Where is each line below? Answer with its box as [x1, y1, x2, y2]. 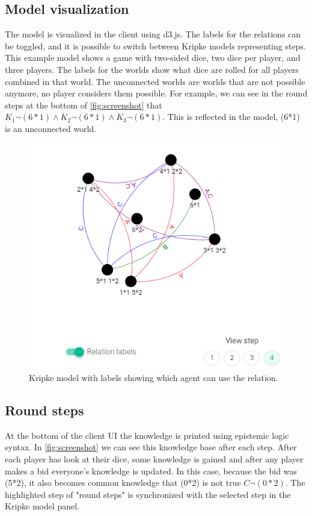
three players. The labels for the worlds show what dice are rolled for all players [5, 63, 299, 75]
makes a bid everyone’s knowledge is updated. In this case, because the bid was [5, 464, 297, 477]
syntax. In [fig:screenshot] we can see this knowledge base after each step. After [5, 441, 297, 453]
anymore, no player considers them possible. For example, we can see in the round [5, 87, 308, 99]
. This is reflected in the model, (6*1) [162, 110, 300, 123]
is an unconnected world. [5, 122, 97, 134]
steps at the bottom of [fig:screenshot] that [5, 98, 162, 111]
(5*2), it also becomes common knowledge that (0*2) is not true [5, 476, 241, 489]
